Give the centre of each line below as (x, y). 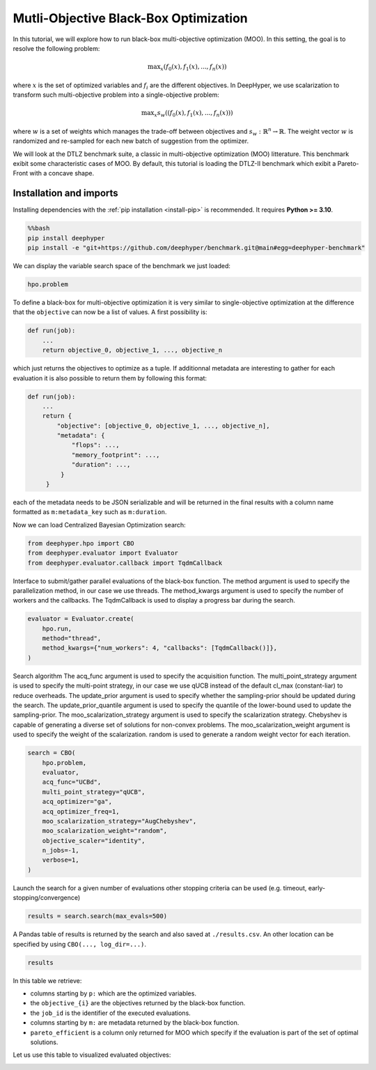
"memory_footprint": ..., (116, 455)
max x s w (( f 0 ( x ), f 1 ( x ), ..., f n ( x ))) (187, 114)
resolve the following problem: (56, 48)
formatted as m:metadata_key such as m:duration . (90, 512)
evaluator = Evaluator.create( (81, 619)
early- (317, 887)
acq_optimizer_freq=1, (81, 811)
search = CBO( (52, 753)
